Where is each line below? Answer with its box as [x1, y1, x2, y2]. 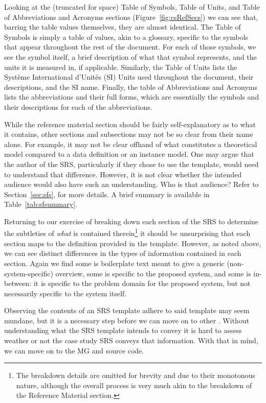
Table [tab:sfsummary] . [4, 199, 77, 209]
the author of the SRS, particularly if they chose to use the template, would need [4, 158, 259, 169]
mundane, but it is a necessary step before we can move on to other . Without [4, 315, 250, 325]
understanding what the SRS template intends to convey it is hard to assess [4, 325, 242, 336]
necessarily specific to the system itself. [4, 288, 127, 298]
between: [4, 278, 32, 289]
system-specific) [4, 268, 53, 278]
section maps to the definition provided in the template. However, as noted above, [4, 238, 261, 248]
